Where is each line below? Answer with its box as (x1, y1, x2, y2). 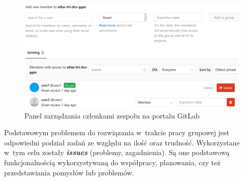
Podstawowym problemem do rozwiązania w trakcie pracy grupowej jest (4, 127, 230, 138)
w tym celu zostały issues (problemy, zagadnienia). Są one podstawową (4, 147, 230, 158)
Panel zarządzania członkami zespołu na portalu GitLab (24, 110, 200, 120)
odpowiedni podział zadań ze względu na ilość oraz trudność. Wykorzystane (4, 137, 240, 147)
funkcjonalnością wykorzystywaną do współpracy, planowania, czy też (4, 157, 221, 167)
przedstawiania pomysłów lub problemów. (4, 167, 134, 177)
